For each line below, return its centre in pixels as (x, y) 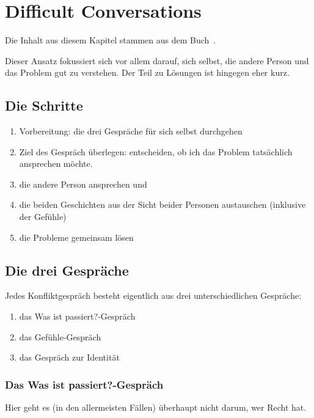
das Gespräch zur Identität (69, 357)
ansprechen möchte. (56, 163)
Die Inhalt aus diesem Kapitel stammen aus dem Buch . (111, 40)
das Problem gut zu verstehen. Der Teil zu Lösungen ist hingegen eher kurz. (147, 72)
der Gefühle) (43, 217)
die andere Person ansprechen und (83, 184)
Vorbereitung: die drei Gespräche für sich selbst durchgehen (131, 131)
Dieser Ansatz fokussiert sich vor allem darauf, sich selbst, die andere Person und (157, 60)
